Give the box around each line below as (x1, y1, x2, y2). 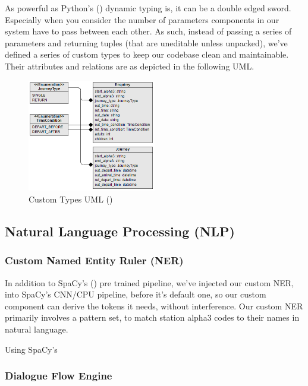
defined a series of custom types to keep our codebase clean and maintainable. (5, 48, 289, 61)
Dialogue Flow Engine (5, 368, 112, 383)
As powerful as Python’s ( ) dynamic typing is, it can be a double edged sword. (5, 2, 291, 14)
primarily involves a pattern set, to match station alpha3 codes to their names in (5, 311, 300, 324)
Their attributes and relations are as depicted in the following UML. (5, 59, 254, 72)
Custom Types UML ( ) (29, 193, 113, 205)
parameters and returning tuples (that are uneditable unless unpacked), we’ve (5, 36, 288, 49)
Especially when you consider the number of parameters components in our (5, 13, 279, 26)
